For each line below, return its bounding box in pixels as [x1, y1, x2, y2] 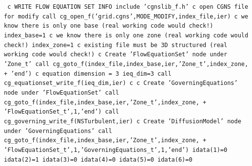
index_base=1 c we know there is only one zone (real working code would [4, 32, 249, 39]
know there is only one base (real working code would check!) [4, 22, 213, 30]
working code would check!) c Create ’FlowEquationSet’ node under [4, 51, 228, 58]
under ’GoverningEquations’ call [4, 127, 112, 134]
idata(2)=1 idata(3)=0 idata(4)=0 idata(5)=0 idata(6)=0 [4, 156, 193, 163]
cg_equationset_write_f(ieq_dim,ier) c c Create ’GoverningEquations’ [4, 80, 238, 87]
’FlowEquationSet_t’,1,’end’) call [4, 108, 119, 116]
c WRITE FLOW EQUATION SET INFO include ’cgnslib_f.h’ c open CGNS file [7, 3, 249, 10]
